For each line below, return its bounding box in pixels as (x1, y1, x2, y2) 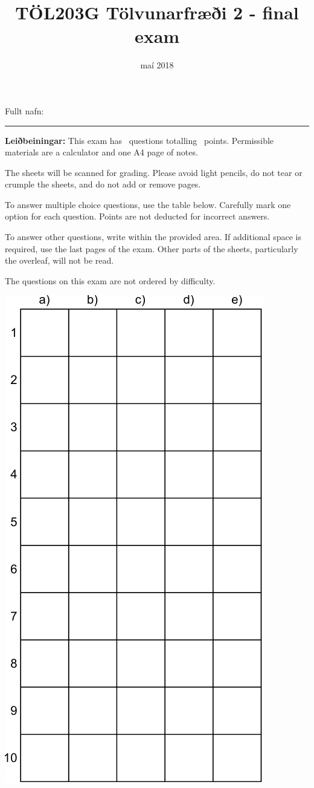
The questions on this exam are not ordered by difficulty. (5, 274, 216, 287)
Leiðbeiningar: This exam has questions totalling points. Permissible (5, 134, 274, 146)
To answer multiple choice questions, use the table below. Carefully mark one (5, 198, 291, 210)
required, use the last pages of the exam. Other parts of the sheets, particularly (5, 242, 298, 255)
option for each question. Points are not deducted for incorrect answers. (5, 210, 270, 223)
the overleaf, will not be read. (5, 254, 114, 267)
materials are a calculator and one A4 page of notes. (5, 146, 198, 158)
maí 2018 (140, 59, 174, 71)
